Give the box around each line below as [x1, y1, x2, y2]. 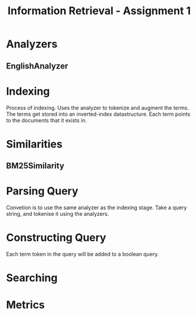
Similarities [6, 137, 63, 151]
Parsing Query [6, 184, 79, 198]
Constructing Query [6, 231, 106, 245]
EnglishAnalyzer [6, 61, 68, 71]
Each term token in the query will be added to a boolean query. [6, 250, 159, 258]
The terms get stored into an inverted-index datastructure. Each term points [6, 111, 191, 118]
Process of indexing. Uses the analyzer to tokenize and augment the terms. [6, 104, 189, 111]
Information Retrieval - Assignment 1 [8, 4, 191, 18]
